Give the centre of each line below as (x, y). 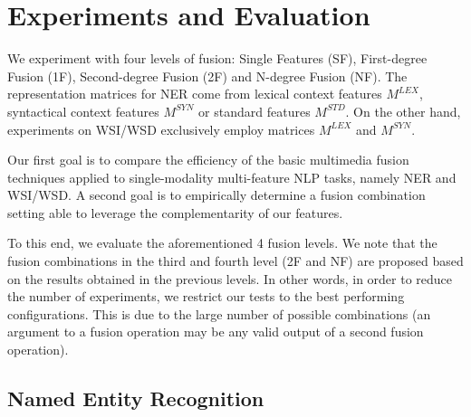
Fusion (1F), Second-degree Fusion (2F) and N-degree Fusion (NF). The (207, 76)
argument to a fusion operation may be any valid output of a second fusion (216, 332)
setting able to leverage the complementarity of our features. (175, 212)
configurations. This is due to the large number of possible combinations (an (219, 313)
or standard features (255, 111)
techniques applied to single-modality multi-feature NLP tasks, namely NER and (232, 177)
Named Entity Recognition (136, 398)
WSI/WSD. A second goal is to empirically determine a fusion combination (216, 195)
